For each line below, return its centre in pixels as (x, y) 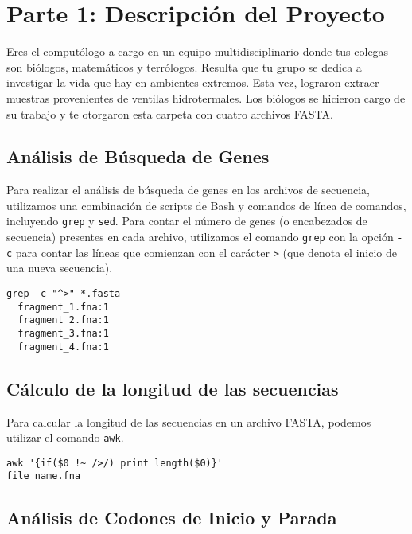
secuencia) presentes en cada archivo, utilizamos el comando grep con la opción (200, 237)
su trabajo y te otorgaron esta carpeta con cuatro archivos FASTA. (170, 113)
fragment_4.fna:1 (63, 347)
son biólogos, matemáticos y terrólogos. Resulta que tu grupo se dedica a (184, 66)
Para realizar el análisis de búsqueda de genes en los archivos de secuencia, (189, 190)
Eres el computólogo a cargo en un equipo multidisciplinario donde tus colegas (198, 51)
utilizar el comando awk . (65, 437)
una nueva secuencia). (60, 268)
